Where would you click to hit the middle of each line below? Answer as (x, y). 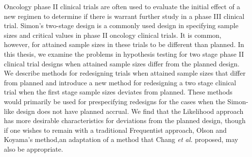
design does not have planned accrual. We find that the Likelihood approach (130, 111)
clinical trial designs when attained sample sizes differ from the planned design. (122, 63)
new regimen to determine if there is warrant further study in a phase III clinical (124, 16)
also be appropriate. (34, 149)
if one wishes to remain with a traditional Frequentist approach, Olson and (115, 130)
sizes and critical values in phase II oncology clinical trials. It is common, (113, 35)
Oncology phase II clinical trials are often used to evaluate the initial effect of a (122, 6)
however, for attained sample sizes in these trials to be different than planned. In (124, 44)
